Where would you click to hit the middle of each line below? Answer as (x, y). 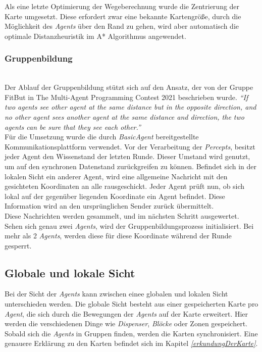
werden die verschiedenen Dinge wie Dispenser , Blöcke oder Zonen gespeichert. (126, 323)
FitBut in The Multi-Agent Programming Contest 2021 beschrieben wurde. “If (126, 97)
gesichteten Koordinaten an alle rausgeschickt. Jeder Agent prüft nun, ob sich (125, 186)
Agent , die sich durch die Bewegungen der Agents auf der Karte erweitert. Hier (126, 313)
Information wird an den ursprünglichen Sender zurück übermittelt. (109, 206)
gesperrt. (18, 245)
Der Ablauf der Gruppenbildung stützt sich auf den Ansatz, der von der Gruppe (129, 87)
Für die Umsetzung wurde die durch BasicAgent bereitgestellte (102, 137)
